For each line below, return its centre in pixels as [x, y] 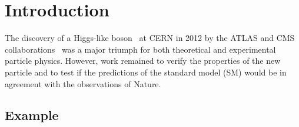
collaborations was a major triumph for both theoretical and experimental [140, 49]
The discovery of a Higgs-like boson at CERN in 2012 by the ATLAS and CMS [150, 38]
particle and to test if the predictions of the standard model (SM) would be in [146, 72]
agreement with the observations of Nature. [83, 83]
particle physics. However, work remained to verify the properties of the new [143, 61]
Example [32, 115]
